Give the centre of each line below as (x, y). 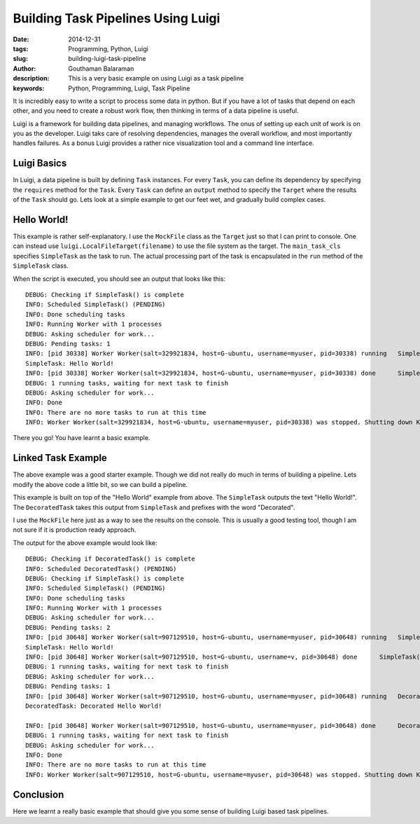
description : (31, 78)
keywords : (29, 88)
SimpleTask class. (41, 266)
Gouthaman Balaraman (101, 68)
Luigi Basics (40, 164)
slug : (20, 59)
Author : (24, 68)
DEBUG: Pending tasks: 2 (68, 627)
